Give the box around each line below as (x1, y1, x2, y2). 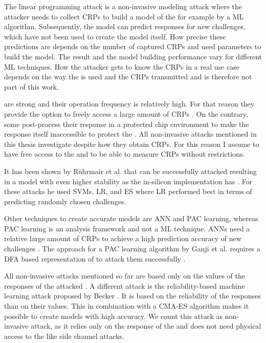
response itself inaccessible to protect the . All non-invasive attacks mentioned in (4, 128, 257, 139)
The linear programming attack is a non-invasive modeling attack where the (4, 1, 242, 11)
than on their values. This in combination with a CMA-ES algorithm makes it (4, 301, 249, 311)
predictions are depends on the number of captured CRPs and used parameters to (4, 41, 261, 52)
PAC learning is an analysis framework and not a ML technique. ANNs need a (4, 223, 250, 233)
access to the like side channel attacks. (4, 330, 124, 341)
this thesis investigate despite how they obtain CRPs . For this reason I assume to (4, 138, 259, 149)
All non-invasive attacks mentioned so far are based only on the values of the (4, 270, 245, 281)
